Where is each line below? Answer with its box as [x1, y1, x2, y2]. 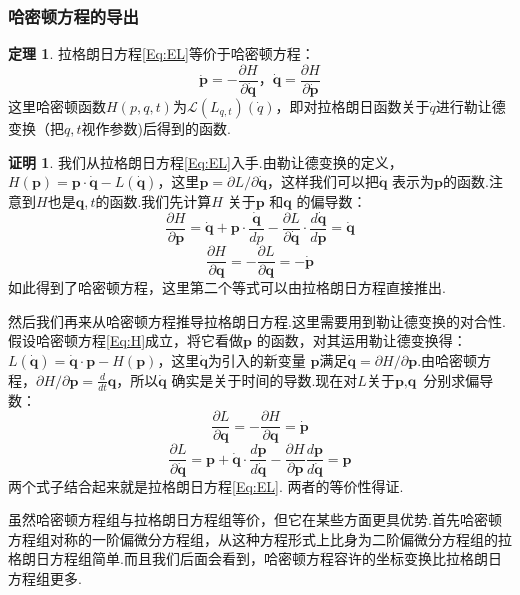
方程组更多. [8, 567, 82, 588]
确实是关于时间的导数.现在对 [171, 369, 358, 390]
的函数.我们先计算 [95, 191, 212, 212]
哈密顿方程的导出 [8, 3, 139, 28]
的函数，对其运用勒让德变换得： [256, 330, 467, 351]
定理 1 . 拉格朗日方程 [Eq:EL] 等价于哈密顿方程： [8, 43, 315, 64]
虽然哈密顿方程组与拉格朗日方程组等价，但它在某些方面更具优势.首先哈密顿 [8, 509, 502, 530]
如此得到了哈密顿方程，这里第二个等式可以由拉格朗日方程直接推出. [8, 277, 446, 298]
